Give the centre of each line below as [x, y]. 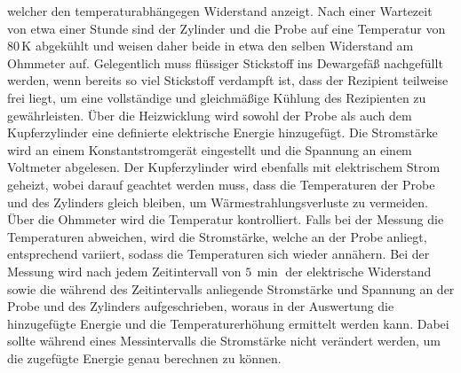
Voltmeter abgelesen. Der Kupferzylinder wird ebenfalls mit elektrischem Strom [224, 167]
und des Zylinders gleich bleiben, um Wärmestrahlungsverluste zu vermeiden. [218, 202]
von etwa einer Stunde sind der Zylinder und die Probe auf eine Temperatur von [227, 28]
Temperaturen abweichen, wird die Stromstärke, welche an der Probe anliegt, [217, 236]
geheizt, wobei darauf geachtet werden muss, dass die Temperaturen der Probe [221, 184]
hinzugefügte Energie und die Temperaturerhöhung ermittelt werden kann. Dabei [228, 323]
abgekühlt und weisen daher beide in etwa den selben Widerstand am [224, 46]
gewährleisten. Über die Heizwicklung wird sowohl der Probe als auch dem [210, 115]
